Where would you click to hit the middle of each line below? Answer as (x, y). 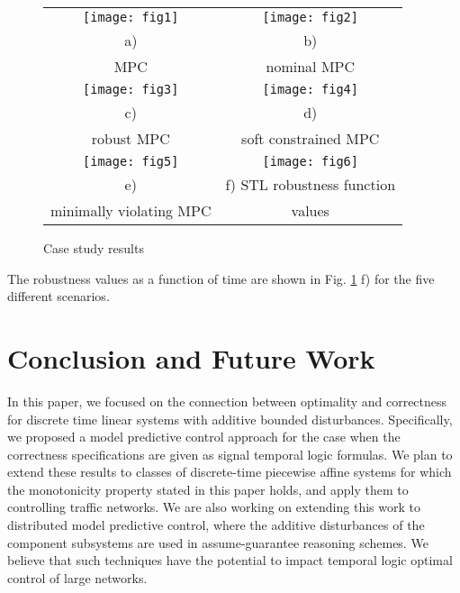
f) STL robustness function (311, 184)
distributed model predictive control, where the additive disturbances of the (216, 525)
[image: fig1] (131, 17)
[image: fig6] (310, 161)
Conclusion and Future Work (191, 357)
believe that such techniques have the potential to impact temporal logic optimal (230, 560)
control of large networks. (77, 577)
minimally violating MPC (131, 210)
